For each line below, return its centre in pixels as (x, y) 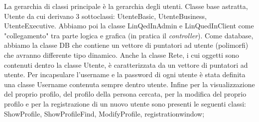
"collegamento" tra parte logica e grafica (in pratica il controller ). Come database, (129, 35)
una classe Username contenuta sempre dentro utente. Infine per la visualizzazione (129, 84)
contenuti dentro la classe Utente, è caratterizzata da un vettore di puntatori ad (126, 64)
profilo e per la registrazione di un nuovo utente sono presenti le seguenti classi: (125, 103)
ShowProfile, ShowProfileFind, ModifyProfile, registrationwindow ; (104, 113)
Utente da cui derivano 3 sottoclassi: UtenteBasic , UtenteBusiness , (105, 16)
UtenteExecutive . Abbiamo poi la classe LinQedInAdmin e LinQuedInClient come (129, 26)
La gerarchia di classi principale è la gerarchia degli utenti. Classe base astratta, (126, 6)
